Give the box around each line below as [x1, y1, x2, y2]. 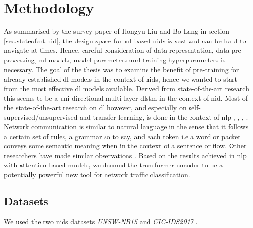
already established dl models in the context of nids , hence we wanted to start [4, 74, 238, 84]
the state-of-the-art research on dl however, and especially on [4, 102, 187, 112]
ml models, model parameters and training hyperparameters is [39, 54, 226, 64]
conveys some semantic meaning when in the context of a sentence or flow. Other [4, 141, 247, 151]
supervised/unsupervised [4, 112, 78, 122]
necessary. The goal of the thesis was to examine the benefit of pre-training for [4, 64, 239, 74]
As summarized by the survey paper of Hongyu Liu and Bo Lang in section [4, 26, 230, 36]
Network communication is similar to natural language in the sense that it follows [4, 122, 249, 132]
